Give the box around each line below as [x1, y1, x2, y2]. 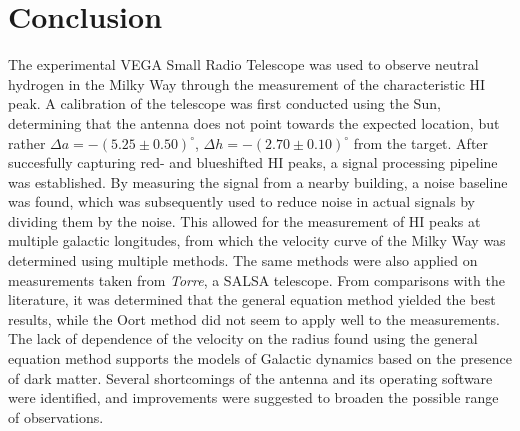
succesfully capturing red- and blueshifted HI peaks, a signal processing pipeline [8, 152, 498, 173]
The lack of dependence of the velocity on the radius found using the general [8, 328, 478, 349]
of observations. [8, 406, 104, 427]
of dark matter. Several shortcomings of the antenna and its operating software [8, 367, 493, 388]
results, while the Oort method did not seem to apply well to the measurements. [8, 308, 501, 329]
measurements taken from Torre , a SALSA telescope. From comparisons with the [8, 269, 505, 290]
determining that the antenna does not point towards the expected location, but [8, 112, 500, 133]
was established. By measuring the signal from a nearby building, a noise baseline [8, 171, 508, 192]
